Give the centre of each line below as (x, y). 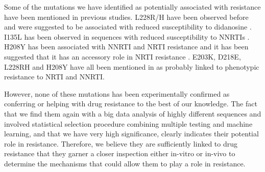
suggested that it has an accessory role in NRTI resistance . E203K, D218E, (123, 56)
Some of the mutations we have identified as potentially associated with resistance (132, 7)
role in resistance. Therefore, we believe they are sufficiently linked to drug (121, 143)
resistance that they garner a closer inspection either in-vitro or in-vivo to (120, 153)
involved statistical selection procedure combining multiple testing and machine (128, 123)
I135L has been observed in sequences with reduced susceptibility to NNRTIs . (127, 36)
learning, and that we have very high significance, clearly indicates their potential (131, 134)
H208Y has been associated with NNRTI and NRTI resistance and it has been (126, 47)
